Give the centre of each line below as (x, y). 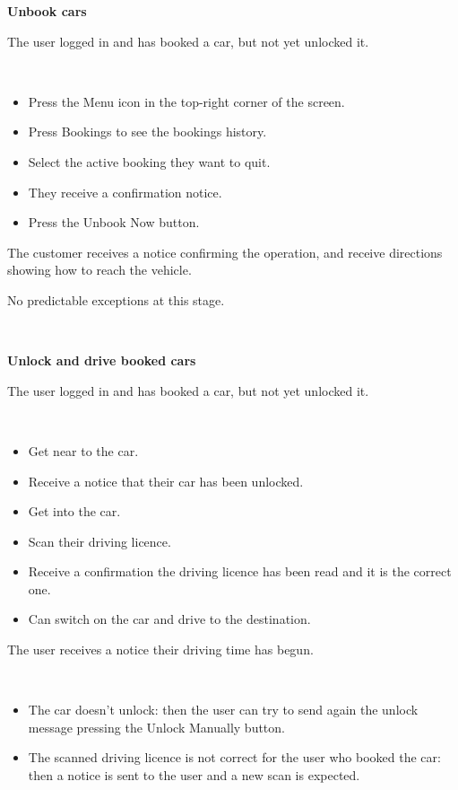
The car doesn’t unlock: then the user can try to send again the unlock (223, 710)
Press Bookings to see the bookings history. (147, 132)
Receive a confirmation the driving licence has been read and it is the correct (240, 571)
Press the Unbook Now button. (114, 222)
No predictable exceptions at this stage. (116, 299)
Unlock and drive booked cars (102, 360)
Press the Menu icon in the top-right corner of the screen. (186, 101)
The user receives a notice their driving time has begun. (160, 650)
